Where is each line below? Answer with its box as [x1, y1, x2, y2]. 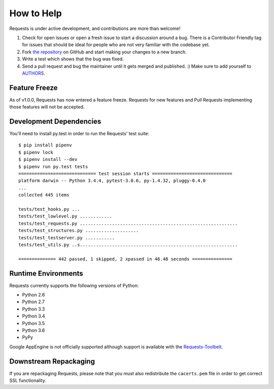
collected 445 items [18, 192, 70, 198]
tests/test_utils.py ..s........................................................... [18, 242, 238, 247]
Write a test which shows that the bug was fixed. [22, 56, 124, 62]
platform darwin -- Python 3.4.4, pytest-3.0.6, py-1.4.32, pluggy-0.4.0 [18, 178, 206, 184]
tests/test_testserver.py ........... [18, 235, 115, 241]
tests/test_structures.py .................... [18, 228, 139, 234]
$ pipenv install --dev [18, 156, 78, 163]
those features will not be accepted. [9, 104, 85, 110]
